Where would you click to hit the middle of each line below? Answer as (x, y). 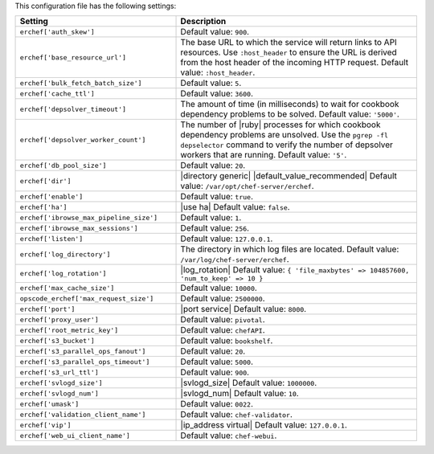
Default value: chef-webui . (229, 436)
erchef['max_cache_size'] (67, 288)
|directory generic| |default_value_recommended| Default (289, 176)
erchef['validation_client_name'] (83, 414)
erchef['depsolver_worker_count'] (83, 139)
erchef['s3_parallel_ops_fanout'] (83, 351)
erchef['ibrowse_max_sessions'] (79, 228)
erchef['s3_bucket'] (57, 340)
